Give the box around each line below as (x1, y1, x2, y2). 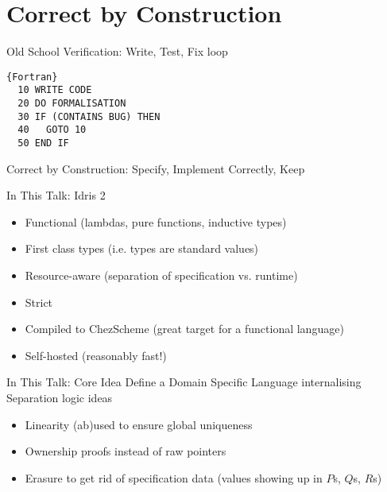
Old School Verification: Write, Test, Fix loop (6, 43, 228, 60)
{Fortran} (6, 71, 58, 83)
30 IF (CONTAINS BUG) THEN (17, 110, 161, 122)
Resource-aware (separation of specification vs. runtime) (25, 267, 298, 284)
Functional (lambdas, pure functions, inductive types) (25, 213, 287, 230)
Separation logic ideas (6, 389, 113, 405)
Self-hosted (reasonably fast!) (25, 347, 167, 363)
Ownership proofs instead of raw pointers (25, 443, 226, 459)
